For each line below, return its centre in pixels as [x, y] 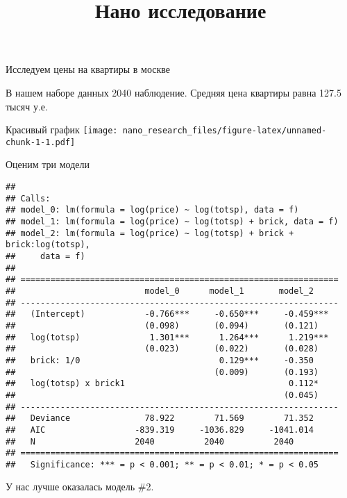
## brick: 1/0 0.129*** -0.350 [160, 360]
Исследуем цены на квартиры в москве [88, 69]
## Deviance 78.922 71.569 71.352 [160, 418]
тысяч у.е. [27, 106]
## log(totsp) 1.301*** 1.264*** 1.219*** [167, 337]
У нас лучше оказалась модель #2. [80, 487]
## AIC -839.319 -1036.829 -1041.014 [160, 430]
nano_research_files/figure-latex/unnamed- [225, 131]
